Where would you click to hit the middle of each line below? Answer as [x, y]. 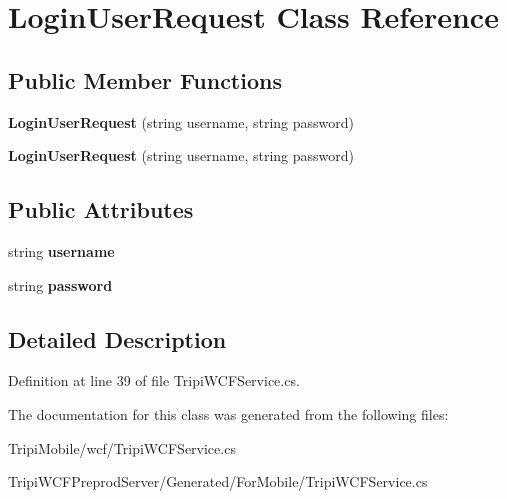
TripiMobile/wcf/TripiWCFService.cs [122, 447]
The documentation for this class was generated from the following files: [228, 413]
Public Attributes [101, 209]
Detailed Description [117, 338]
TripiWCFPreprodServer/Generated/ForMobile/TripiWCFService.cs [218, 481]
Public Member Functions [145, 79]
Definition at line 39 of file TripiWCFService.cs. [154, 380]
